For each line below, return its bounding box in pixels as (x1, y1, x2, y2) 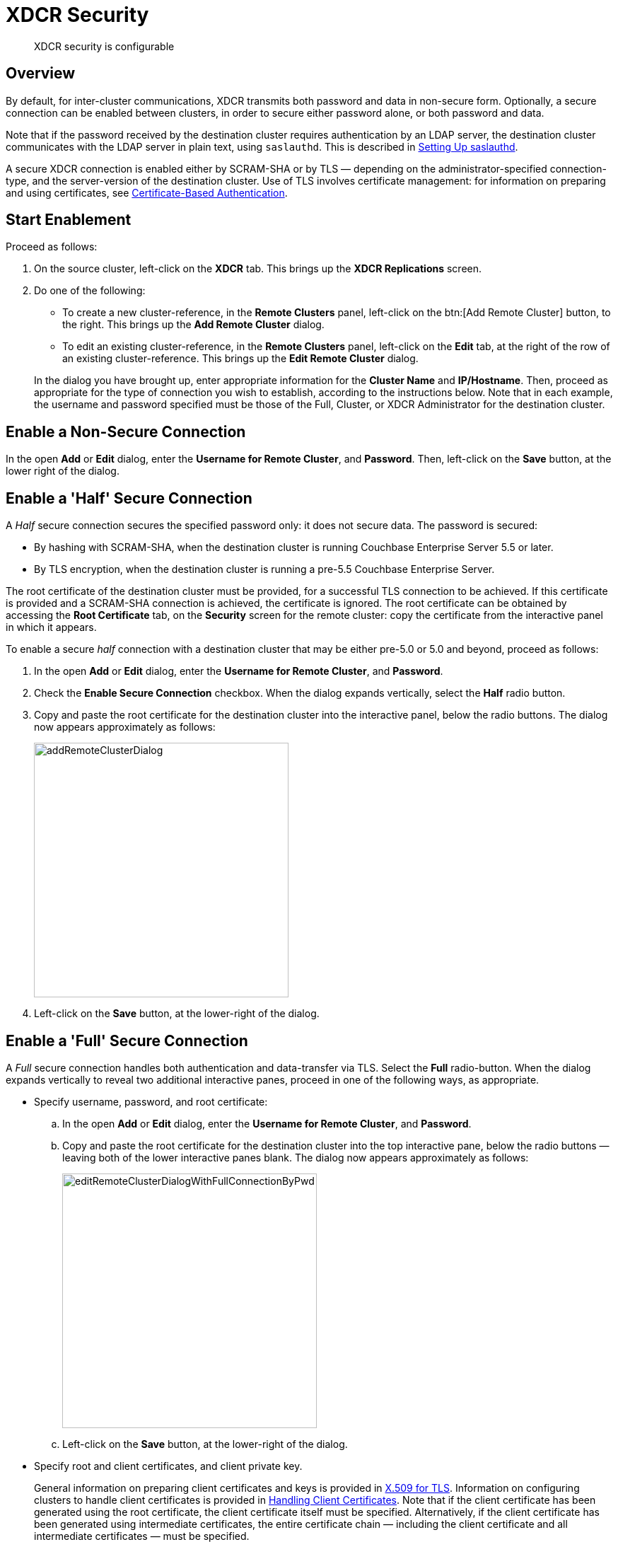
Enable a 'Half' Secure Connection (6, 489, 252, 507)
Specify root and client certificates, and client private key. (34, 1459, 303, 1472)
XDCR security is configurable (34, 40, 175, 52)
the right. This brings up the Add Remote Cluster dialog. (62, 318, 325, 331)
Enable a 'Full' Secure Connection (6, 1031, 248, 1050)
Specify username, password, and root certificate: (34, 1095, 268, 1108)
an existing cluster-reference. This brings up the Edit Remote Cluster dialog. (62, 352, 419, 365)
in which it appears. (6, 621, 97, 634)
